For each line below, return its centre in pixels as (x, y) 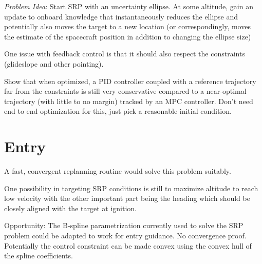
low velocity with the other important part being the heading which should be (127, 198)
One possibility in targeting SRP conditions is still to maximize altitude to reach (131, 188)
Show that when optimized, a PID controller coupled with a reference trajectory (130, 81)
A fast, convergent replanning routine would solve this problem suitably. (118, 171)
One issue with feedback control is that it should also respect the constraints (125, 54)
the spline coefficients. (39, 256)
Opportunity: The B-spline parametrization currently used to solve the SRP (124, 225)
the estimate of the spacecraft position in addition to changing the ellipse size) (128, 36)
